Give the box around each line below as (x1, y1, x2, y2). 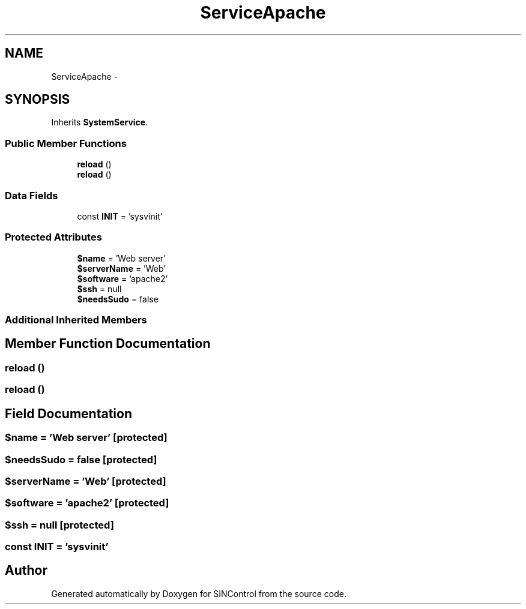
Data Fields (5, 189, 58, 202)
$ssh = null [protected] (5, 518, 114, 531)
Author (5, 563, 47, 578)
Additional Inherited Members (5, 314, 147, 326)
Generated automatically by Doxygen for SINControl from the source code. (51, 588, 346, 599)
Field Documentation (5, 406, 132, 421)
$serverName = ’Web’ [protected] (5, 475, 166, 487)
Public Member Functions (5, 137, 127, 149)
